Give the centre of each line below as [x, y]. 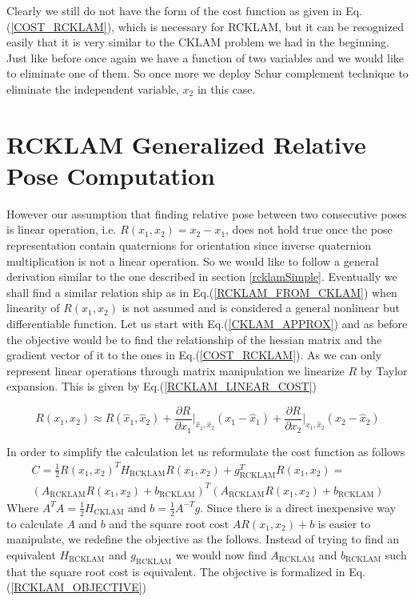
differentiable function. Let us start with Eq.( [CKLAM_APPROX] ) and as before [207, 324]
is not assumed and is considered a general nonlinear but [261, 308]
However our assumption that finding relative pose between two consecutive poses [207, 213]
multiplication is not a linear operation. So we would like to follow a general [193, 260]
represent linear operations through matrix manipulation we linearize [176, 370]
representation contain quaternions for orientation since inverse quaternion [189, 245]
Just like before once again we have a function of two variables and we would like [205, 57]
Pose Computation [111, 175]
